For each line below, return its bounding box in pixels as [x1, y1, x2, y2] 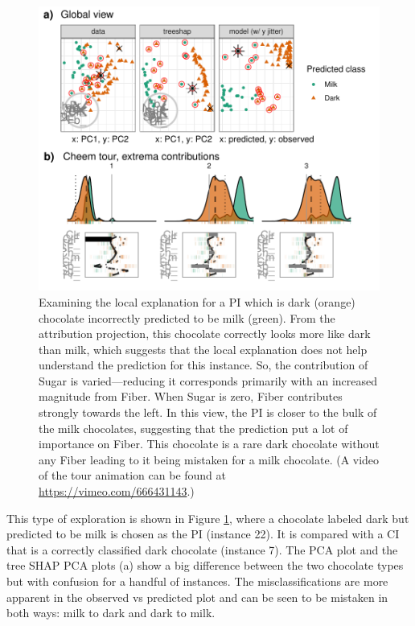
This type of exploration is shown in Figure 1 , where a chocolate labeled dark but [6, 509, 409, 526]
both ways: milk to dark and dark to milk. [6, 604, 216, 621]
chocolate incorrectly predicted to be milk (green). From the [39, 309, 335, 326]
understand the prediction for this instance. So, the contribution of [39, 356, 368, 373]
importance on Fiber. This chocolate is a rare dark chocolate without [39, 435, 380, 452]
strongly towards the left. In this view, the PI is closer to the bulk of [39, 404, 377, 421]
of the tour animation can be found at [39, 467, 227, 484]
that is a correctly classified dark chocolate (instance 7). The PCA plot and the [6, 541, 398, 558]
